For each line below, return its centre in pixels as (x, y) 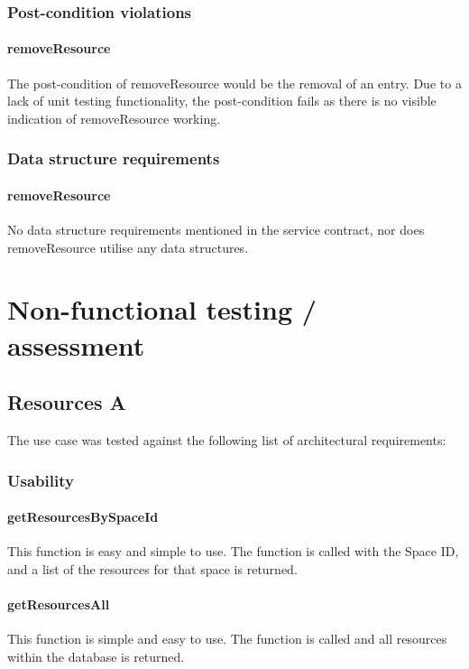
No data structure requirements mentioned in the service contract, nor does (216, 230)
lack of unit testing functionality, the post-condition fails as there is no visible (222, 101)
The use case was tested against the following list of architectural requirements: (227, 440)
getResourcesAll (59, 604)
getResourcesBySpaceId (83, 517)
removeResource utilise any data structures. (128, 247)
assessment (76, 344)
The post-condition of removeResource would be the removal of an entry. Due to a (234, 83)
